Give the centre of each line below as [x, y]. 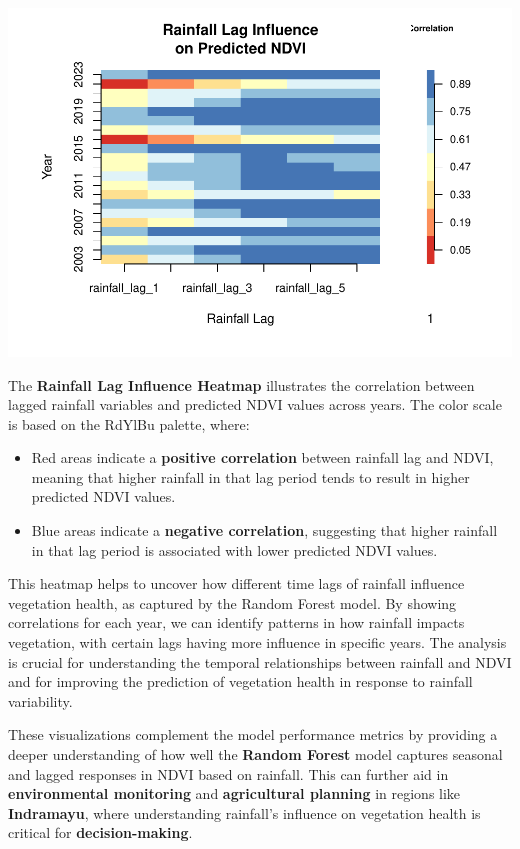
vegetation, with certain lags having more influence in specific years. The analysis [257, 642]
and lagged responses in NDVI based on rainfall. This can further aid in [228, 773]
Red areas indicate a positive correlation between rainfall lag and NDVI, [262, 457]
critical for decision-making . [100, 832]
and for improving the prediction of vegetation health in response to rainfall [240, 681]
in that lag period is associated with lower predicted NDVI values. [234, 549]
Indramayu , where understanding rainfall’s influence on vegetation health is [244, 812]
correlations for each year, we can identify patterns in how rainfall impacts [236, 622]
